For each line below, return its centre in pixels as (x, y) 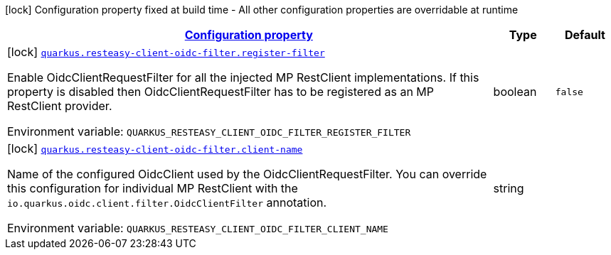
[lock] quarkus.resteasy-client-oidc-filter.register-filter (166, 52)
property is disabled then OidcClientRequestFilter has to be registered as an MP (221, 92)
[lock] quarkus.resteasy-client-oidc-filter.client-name (155, 148)
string (509, 188)
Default (585, 35)
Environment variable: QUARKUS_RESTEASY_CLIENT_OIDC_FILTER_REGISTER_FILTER (209, 131)
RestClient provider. (60, 106)
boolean (515, 92)
